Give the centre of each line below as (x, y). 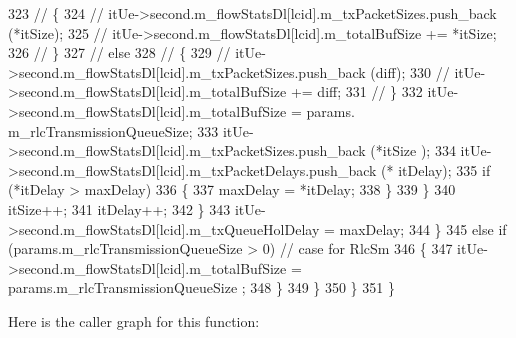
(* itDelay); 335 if (436, 169)
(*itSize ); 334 (413, 150)
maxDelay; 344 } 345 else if (423, 228)
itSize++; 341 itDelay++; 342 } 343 (119, 208)
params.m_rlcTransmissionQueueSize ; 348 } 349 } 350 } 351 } (201, 287)
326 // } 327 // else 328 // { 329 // (119, 52)
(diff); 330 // (410, 71)
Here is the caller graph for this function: (134, 320)
